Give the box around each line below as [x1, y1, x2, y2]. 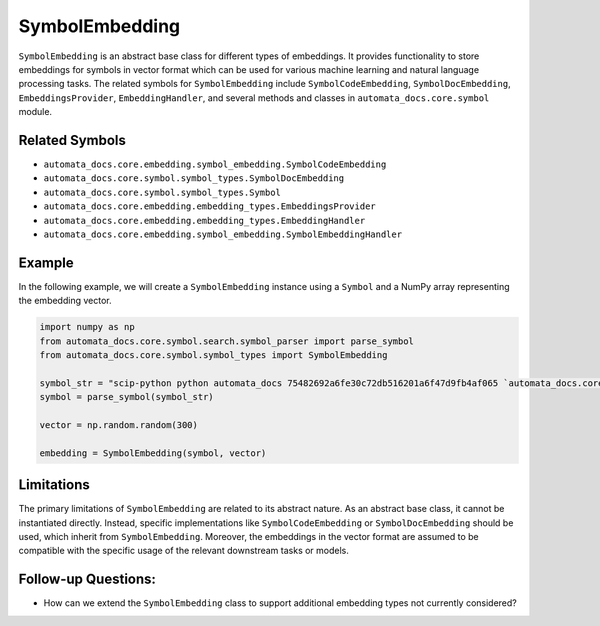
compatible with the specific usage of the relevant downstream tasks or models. [18, 545, 350, 557]
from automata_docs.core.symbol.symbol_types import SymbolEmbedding [39, 350, 388, 361]
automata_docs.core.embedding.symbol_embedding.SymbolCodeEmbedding [43, 159, 387, 170]
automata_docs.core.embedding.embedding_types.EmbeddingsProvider [43, 201, 377, 212]
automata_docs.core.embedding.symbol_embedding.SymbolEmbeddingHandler [43, 228, 403, 240]
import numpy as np [39, 321, 135, 333]
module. [18, 106, 53, 118]
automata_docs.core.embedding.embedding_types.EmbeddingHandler [43, 215, 366, 226]
